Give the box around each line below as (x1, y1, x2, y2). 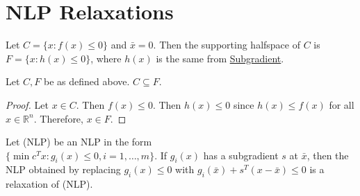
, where (90, 51, 122, 65)
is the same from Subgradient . (156, 51, 284, 65)
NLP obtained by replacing (6, 162, 121, 177)
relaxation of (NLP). (6, 177, 93, 191)
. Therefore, (33, 111, 83, 125)
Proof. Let (6, 97, 49, 112)
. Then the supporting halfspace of (153, 37, 300, 52)
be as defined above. (44, 74, 130, 89)
